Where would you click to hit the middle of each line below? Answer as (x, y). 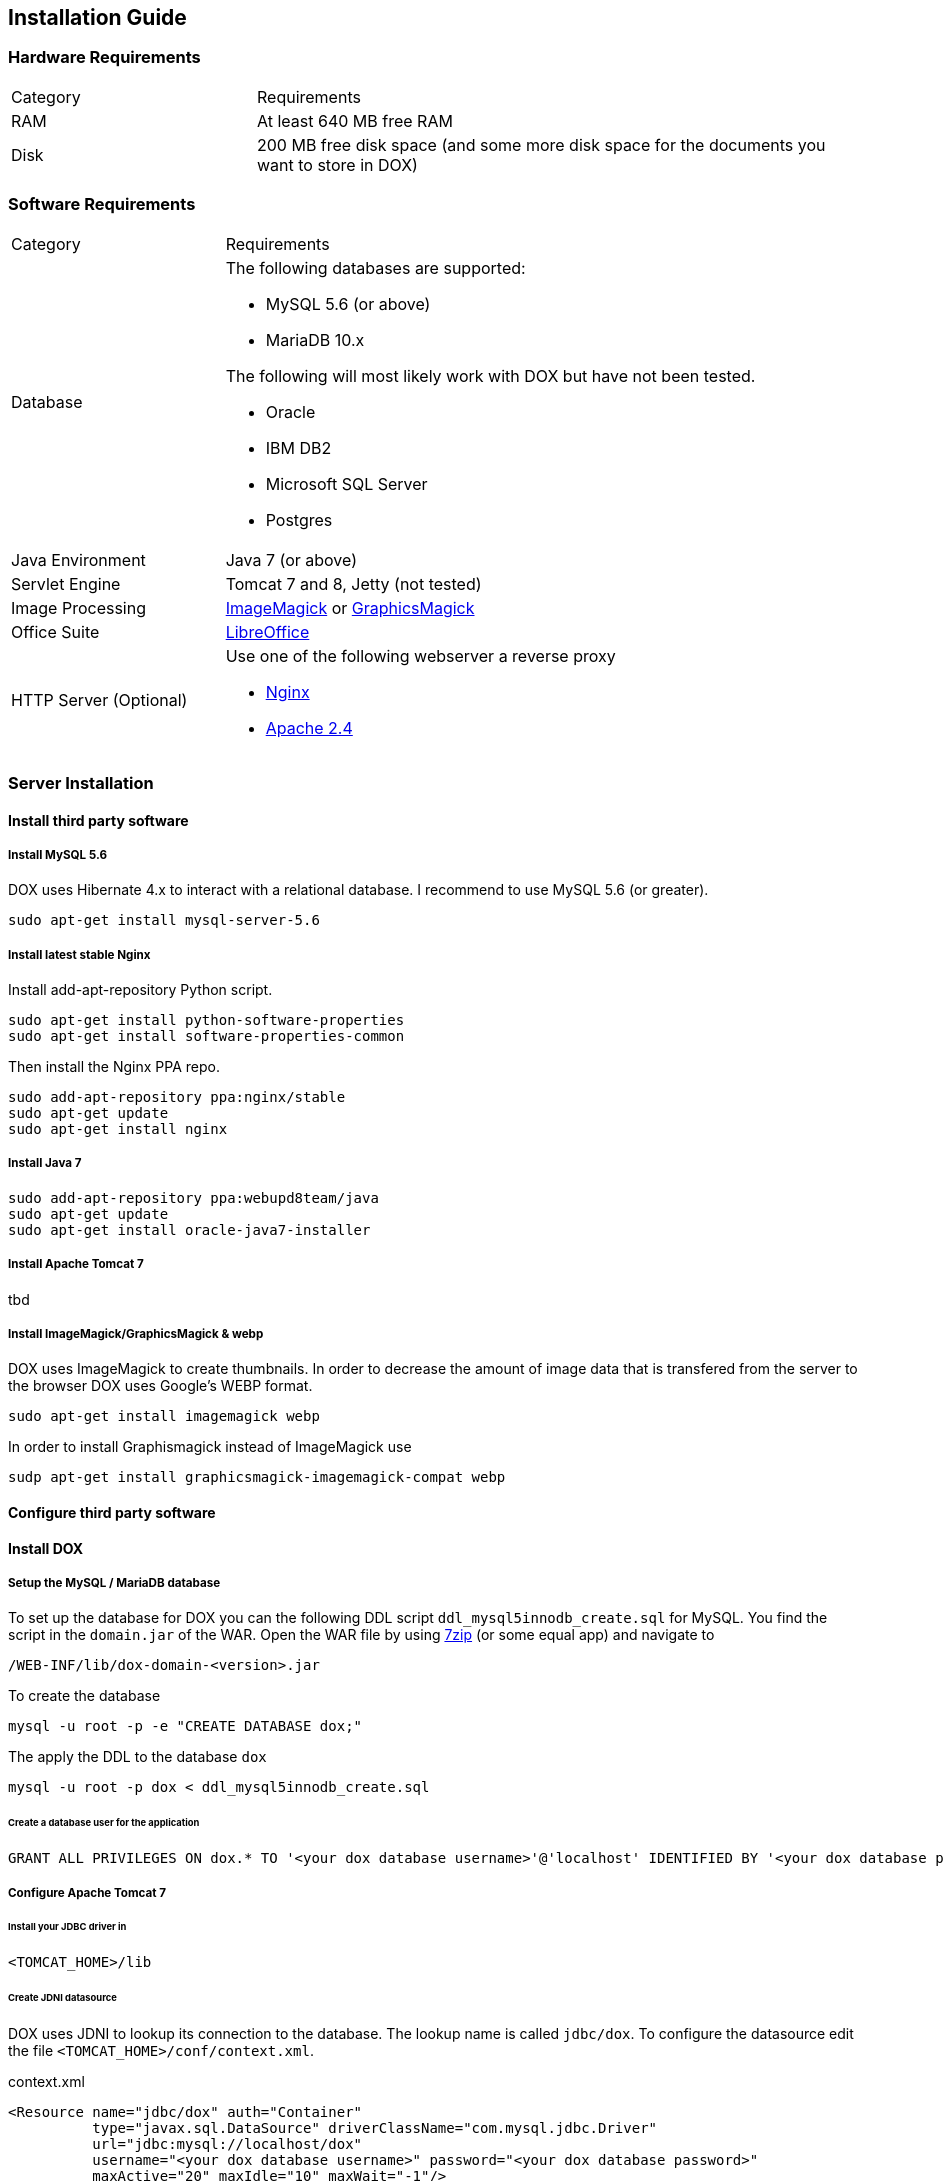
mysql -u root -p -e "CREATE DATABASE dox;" (185, 1726)
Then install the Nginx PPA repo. (114, 1067)
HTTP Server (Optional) (99, 699)
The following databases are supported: (375, 267)
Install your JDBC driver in (67, 1927)
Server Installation (81, 782)
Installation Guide (97, 17)
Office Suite (55, 631)
